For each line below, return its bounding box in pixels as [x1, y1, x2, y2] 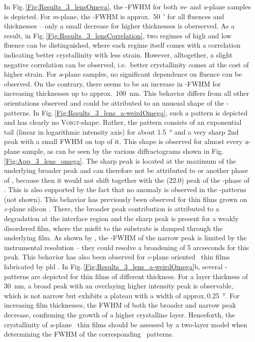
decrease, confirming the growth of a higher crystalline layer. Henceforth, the [4, 310, 235, 319]
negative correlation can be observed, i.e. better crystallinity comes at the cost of [4, 59, 249, 69]
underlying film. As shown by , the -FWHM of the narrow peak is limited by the [4, 232, 247, 243]
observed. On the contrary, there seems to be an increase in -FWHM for [4, 78, 221, 88]
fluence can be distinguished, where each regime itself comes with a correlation [4, 40, 241, 50]
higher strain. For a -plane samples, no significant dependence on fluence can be [4, 69, 242, 79]
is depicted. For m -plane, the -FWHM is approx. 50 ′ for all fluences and [4, 11, 225, 21]
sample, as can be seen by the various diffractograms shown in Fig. [22, 145, 224, 156]
